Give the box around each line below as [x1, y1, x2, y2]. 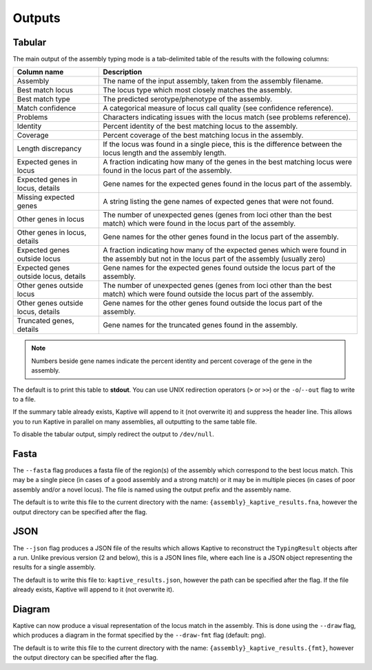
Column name [17, 67, 64, 77]
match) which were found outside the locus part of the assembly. [103, 289, 314, 299]
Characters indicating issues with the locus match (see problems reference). [103, 112, 351, 122]
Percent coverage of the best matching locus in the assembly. [103, 131, 304, 140]
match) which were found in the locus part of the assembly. [103, 219, 296, 229]
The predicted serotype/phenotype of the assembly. [103, 94, 272, 104]
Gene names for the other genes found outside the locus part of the [103, 298, 323, 308]
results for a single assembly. [12, 563, 96, 572]
